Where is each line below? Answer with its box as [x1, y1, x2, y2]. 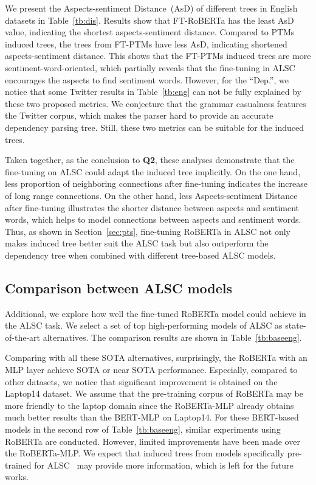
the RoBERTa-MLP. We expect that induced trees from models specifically [5, 447, 284, 459]
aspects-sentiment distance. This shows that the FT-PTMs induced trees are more [5, 49, 311, 62]
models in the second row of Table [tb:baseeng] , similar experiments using [5, 423, 281, 436]
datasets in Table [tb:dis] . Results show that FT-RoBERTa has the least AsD [5, 13, 294, 26]
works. [5, 470, 29, 483]
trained [5, 458, 32, 471]
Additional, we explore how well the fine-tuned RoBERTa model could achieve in [5, 307, 306, 319]
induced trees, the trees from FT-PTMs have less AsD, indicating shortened [5, 37, 287, 50]
